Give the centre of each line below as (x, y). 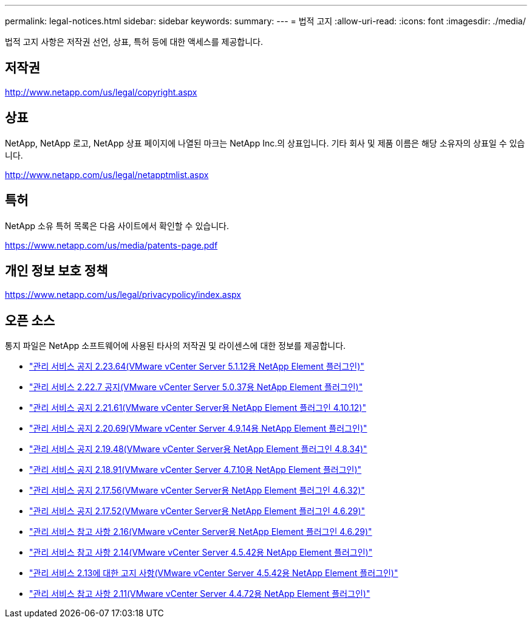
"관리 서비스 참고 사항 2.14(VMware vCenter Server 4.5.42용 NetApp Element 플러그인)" (201, 552)
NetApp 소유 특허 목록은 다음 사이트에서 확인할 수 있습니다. (117, 225)
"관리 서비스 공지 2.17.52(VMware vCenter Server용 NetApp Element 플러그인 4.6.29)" (197, 511)
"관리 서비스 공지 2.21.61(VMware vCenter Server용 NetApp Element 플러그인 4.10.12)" (198, 408)
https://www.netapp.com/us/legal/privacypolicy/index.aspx (123, 295)
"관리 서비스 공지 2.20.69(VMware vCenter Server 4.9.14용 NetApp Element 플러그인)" (198, 429)
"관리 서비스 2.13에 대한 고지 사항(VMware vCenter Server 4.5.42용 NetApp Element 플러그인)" (214, 573)
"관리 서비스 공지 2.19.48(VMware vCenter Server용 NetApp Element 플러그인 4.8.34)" (198, 449)
